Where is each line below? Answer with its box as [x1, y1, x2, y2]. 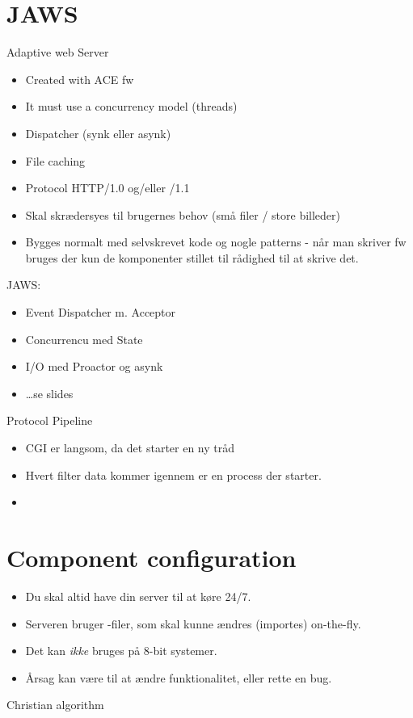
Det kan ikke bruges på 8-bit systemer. [25, 642, 217, 659]
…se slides [25, 384, 74, 401]
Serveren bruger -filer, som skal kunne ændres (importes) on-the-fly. [25, 615, 361, 632]
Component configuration [6, 541, 297, 573]
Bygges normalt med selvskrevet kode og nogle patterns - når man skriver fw [25, 233, 407, 250]
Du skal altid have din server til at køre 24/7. [25, 587, 251, 604]
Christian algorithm [6, 696, 104, 713]
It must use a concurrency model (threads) [25, 98, 238, 115]
